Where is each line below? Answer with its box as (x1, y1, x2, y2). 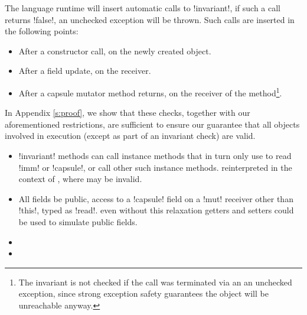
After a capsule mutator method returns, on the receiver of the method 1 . (18, 85, 282, 99)
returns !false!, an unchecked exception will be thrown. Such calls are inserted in (5, 13, 295, 25)
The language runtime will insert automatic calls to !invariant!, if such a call (5, 2, 281, 14)
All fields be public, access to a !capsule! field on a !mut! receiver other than (18, 192, 293, 204)
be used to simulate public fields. (18, 215, 138, 228)
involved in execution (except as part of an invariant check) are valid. (5, 129, 256, 142)
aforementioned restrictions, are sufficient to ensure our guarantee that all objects (5, 118, 300, 130)
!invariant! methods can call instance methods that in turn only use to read (18, 150, 292, 161)
